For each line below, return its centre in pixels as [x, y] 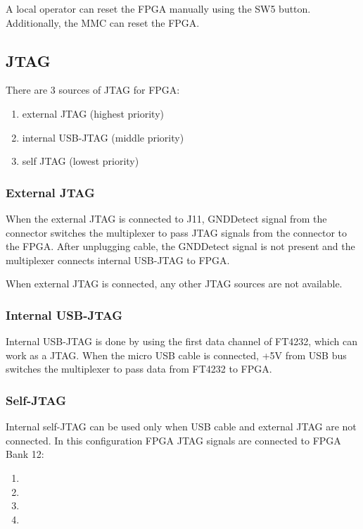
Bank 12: [25, 454]
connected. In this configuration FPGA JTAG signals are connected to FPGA [173, 440]
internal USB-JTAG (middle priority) [103, 137]
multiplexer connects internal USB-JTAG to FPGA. [118, 260]
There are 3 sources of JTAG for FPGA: [93, 90]
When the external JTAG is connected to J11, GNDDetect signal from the [166, 218]
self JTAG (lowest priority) [81, 161]
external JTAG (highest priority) [93, 113]
